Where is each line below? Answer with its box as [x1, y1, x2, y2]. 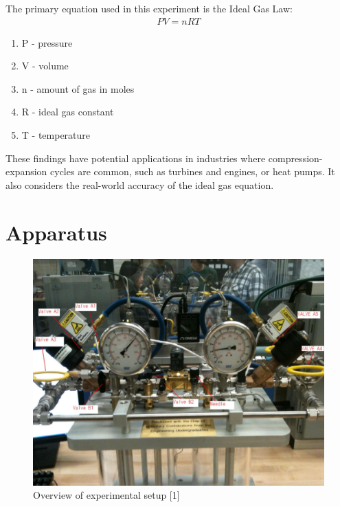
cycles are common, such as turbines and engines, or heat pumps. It [50, 164, 335, 179]
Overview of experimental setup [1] [33, 488, 180, 502]
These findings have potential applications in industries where [5, 150, 266, 165]
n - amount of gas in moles [21, 81, 135, 95]
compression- [268, 150, 323, 165]
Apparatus [5, 218, 107, 246]
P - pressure [21, 35, 73, 49]
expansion [5, 164, 47, 179]
